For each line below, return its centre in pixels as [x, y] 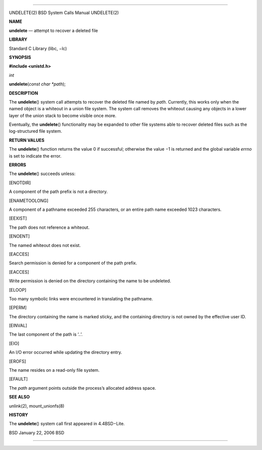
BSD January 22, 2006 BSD [37, 433]
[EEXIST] [18, 218]
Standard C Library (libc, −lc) [38, 48]
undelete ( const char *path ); [37, 84]
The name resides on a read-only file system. [54, 370]
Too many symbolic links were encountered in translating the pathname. [81, 298]
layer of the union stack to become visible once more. [63, 115]
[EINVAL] [18, 326]
